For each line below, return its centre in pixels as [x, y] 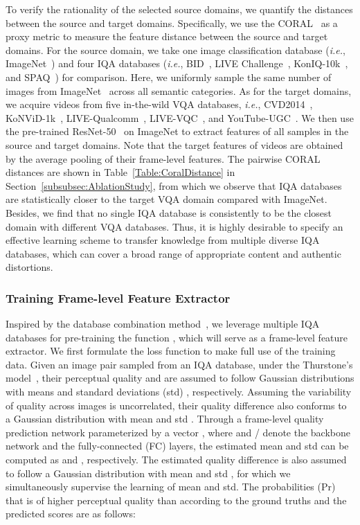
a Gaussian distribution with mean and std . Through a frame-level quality [165, 419]
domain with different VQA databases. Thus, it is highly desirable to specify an [174, 226]
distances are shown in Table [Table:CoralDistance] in [120, 172]
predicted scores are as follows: [71, 514]
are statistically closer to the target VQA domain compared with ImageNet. [166, 199]
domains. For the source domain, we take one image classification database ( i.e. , [175, 50]
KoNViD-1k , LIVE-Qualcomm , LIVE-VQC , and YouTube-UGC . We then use [180, 117]
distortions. [29, 267]
